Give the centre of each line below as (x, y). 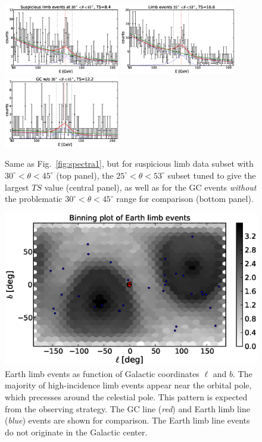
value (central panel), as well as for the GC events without (150, 187)
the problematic (34, 199)
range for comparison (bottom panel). (185, 199)
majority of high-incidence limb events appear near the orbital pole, (128, 385)
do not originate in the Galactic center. (76, 432)
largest (17, 187)
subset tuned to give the (212, 175)
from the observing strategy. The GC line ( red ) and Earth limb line (127, 408)
